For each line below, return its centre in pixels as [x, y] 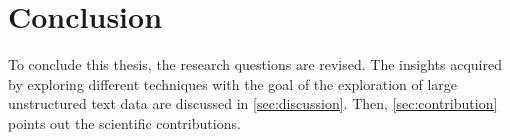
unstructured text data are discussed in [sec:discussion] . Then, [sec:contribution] [253, 103]
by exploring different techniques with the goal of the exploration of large [233, 83]
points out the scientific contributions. [124, 122]
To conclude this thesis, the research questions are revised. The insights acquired [255, 64]
